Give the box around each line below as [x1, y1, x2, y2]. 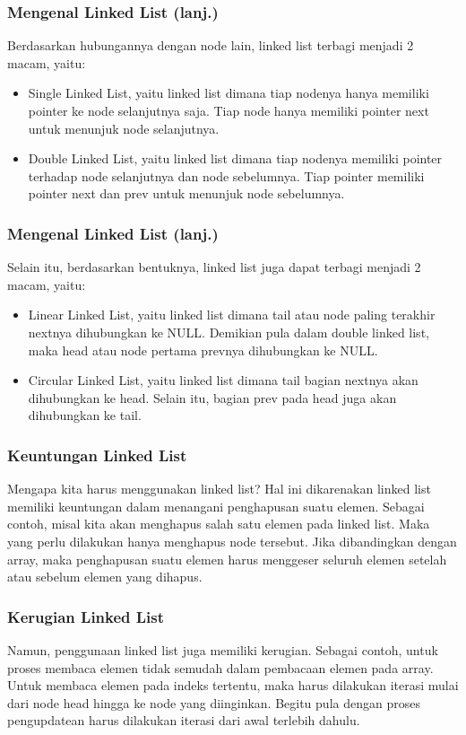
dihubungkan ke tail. [28, 406, 142, 424]
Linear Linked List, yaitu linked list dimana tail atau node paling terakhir [28, 305, 436, 324]
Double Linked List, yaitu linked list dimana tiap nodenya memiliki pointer [28, 149, 443, 168]
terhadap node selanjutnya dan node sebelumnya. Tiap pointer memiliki [28, 166, 425, 185]
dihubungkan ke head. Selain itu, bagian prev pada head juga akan [28, 388, 397, 407]
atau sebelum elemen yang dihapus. [7, 567, 203, 586]
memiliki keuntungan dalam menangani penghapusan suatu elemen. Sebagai [7, 496, 425, 515]
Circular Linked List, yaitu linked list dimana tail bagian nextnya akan [28, 371, 419, 389]
